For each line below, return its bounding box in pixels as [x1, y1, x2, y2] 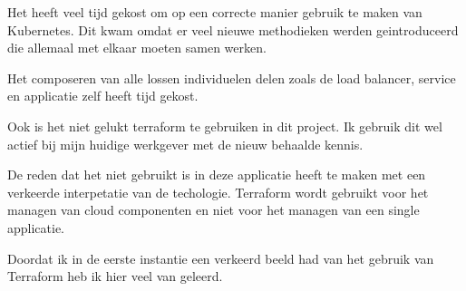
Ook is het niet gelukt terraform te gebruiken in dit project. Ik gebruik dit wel [7, 116, 442, 135]
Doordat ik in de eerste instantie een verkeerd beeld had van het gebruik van [7, 248, 434, 267]
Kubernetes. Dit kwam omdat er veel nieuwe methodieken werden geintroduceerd [7, 20, 459, 39]
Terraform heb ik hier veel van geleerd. [7, 267, 223, 286]
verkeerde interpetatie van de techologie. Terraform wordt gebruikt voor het [7, 182, 429, 201]
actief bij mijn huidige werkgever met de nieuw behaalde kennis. [7, 134, 364, 153]
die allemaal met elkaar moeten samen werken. [7, 38, 267, 57]
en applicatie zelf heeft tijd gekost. [7, 86, 199, 105]
